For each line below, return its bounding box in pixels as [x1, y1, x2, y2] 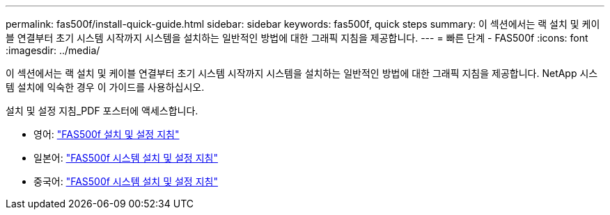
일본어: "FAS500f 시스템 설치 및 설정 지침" [33, 152, 218, 164]
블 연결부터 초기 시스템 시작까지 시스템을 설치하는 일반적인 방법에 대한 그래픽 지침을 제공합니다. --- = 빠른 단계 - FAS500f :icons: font [6, 32, 588, 44]
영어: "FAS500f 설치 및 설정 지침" [33, 128, 180, 140]
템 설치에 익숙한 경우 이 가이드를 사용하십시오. [6, 81, 205, 93]
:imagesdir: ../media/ [6, 44, 100, 56]
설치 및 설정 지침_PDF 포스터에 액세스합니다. [6, 105, 198, 117]
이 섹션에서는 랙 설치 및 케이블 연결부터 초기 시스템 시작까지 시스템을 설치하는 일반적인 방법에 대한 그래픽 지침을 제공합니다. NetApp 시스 [6, 67, 598, 79]
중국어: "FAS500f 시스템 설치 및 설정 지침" [33, 175, 218, 187]
